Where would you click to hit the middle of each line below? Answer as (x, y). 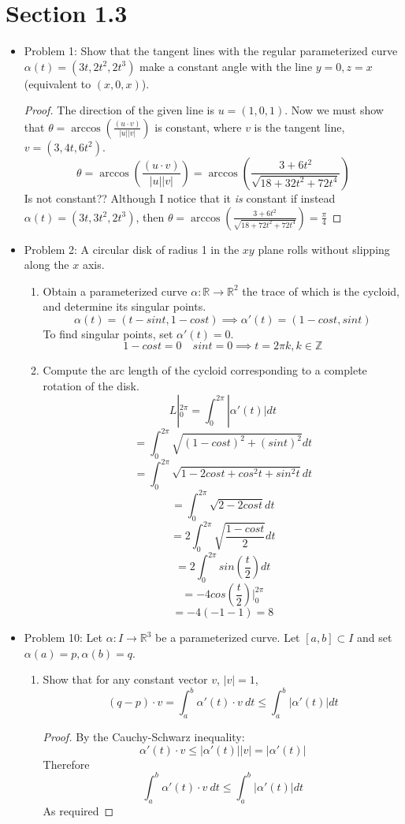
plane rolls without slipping (324, 249)
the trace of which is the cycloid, (321, 291)
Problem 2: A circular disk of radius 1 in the (132, 249)
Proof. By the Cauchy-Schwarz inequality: (144, 737)
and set (375, 638)
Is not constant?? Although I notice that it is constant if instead (180, 198)
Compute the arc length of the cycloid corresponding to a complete (205, 370)
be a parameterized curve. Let (228, 638)
